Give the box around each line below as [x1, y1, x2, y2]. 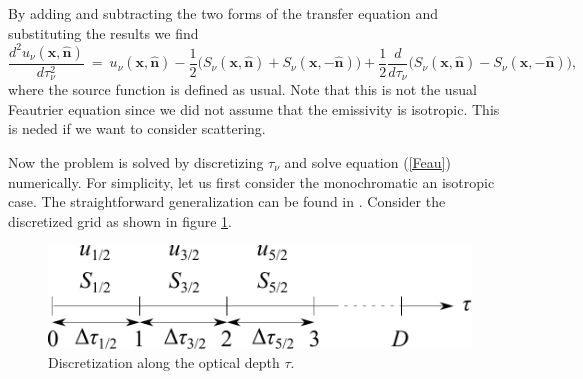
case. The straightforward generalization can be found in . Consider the [8, 191, 446, 212]
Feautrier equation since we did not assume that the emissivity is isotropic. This [8, 98, 500, 119]
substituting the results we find [8, 22, 199, 43]
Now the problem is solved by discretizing [8, 151, 264, 172]
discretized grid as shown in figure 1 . [8, 210, 232, 231]
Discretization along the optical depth [48, 352, 280, 373]
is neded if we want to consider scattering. [8, 118, 266, 139]
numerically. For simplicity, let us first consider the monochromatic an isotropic [8, 171, 495, 192]
